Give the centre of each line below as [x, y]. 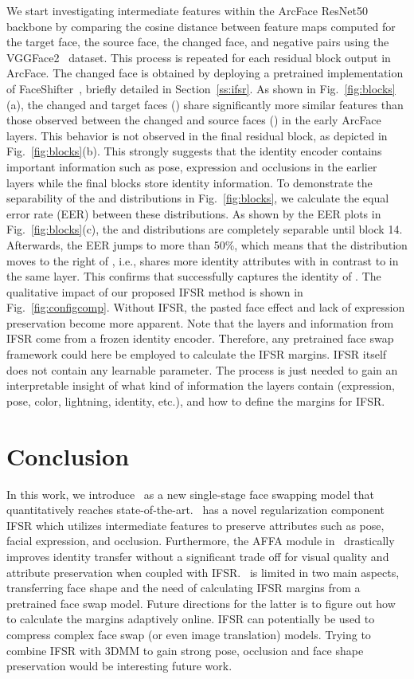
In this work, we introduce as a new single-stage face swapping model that [191, 494]
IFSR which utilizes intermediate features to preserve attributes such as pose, [195, 525]
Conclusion [68, 455]
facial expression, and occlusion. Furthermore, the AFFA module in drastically [201, 541]
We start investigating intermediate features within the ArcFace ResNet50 [187, 10]
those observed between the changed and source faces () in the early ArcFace [194, 120]
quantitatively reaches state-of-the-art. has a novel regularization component [195, 510]
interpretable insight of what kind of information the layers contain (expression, [201, 385]
